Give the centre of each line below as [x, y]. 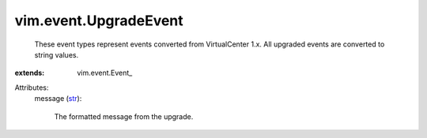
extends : [30, 73]
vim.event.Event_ [105, 73]
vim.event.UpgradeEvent [99, 21]
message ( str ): [58, 99]
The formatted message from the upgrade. [124, 116]
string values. [57, 54]
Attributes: [32, 88]
